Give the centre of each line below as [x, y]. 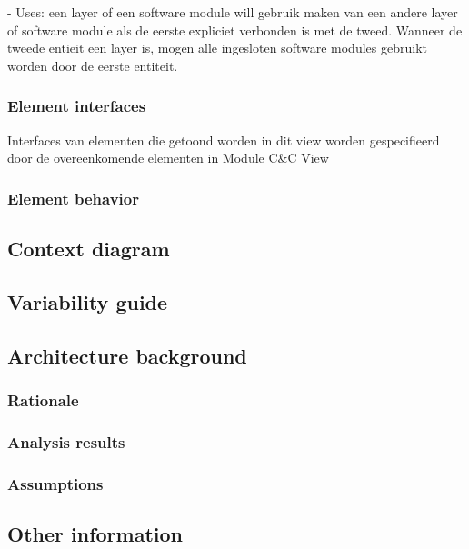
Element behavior [73, 198]
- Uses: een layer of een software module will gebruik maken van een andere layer [233, 12]
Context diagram [89, 249]
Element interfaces [77, 106]
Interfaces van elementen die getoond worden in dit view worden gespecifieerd [224, 140]
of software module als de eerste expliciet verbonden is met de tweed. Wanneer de [235, 30]
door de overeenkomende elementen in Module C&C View [168, 158]
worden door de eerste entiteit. [93, 65]
